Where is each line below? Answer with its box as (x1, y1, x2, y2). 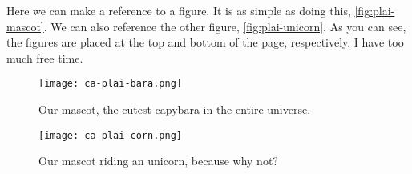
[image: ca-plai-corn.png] (38, 129, 182, 141)
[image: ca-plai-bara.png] (38, 78, 182, 90)
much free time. (6, 49, 83, 66)
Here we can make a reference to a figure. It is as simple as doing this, (6, 2, 351, 18)
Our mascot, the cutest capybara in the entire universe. (38, 101, 311, 118)
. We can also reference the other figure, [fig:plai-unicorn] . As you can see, (43, 18, 406, 34)
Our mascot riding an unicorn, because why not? (38, 152, 278, 169)
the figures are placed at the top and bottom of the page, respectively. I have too (6, 34, 404, 51)
